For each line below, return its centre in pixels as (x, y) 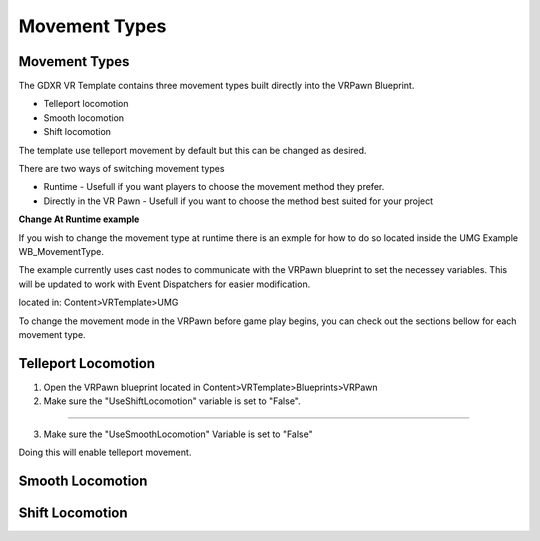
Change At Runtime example (79, 219)
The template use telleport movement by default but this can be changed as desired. (192, 150)
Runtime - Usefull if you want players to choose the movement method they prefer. (214, 187)
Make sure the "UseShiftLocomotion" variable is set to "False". (172, 401)
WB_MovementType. (61, 251)
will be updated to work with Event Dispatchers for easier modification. (164, 284)
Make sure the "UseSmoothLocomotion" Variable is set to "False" (178, 434)
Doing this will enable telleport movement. (105, 452)
